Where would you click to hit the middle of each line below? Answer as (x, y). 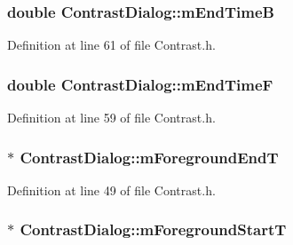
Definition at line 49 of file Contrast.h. (111, 190)
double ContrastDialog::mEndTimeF (140, 84)
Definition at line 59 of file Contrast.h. (111, 118)
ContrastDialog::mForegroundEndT (149, 157)
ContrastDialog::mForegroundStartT (153, 229)
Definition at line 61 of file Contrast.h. (111, 45)
